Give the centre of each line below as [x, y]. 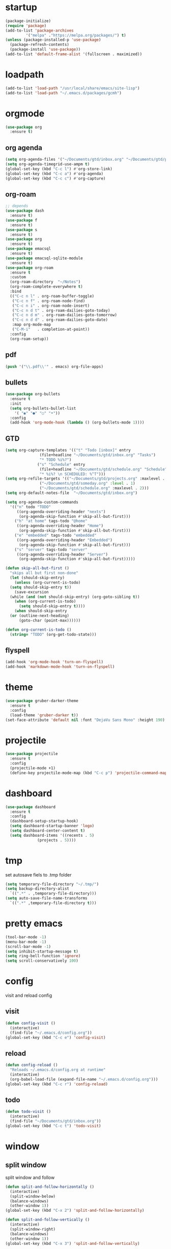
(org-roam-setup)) [30, 339]
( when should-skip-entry [41, 611]
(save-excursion [32, 592]
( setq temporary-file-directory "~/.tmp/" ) [52, 884]
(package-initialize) [28, 21]
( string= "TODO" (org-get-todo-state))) [53, 634]
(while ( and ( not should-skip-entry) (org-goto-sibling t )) [75, 597]
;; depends [17, 206]
